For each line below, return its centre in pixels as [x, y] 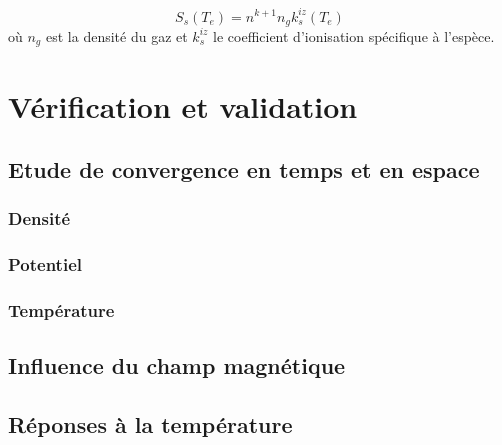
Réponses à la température [150, 424]
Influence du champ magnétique [177, 365]
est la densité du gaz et [116, 35]
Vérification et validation [183, 105]
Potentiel [45, 264]
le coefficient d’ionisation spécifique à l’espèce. [354, 35]
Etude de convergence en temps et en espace [244, 169]
